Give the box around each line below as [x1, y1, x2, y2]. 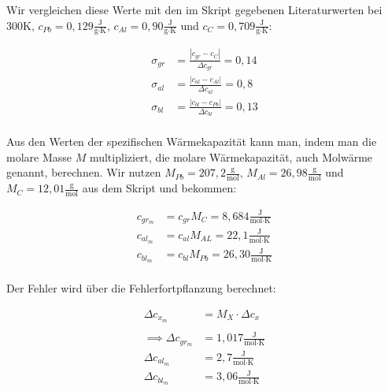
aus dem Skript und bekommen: [82, 180, 237, 196]
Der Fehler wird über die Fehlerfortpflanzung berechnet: [6, 280, 276, 296]
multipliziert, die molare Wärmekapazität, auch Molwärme [89, 148, 373, 165]
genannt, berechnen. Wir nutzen [6, 164, 161, 181]
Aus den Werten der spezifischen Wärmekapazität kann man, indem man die [6, 133, 377, 150]
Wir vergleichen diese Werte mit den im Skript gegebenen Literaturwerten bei [6, 2, 382, 17]
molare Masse [6, 148, 72, 165]
